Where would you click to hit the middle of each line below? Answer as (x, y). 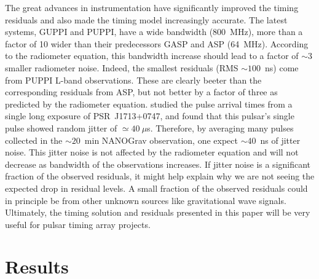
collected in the (34, 140)
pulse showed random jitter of (61, 128)
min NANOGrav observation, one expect (161, 140)
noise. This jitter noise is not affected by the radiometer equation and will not (152, 152)
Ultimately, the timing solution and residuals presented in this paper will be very (158, 212)
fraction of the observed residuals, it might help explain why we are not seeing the (160, 176)
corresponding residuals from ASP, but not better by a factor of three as (141, 92)
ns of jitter (280, 140)
